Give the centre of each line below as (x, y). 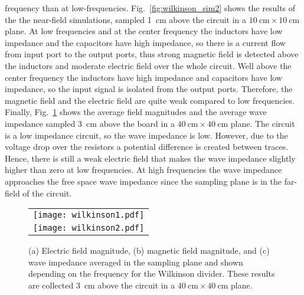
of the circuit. (47, 193)
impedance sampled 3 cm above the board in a (90, 123)
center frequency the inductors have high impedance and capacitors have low (144, 77)
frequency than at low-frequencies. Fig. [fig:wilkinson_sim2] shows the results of (150, 8)
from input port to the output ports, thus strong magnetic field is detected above (152, 54)
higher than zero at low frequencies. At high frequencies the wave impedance (143, 170)
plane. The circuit (263, 123)
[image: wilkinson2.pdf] (89, 228)
